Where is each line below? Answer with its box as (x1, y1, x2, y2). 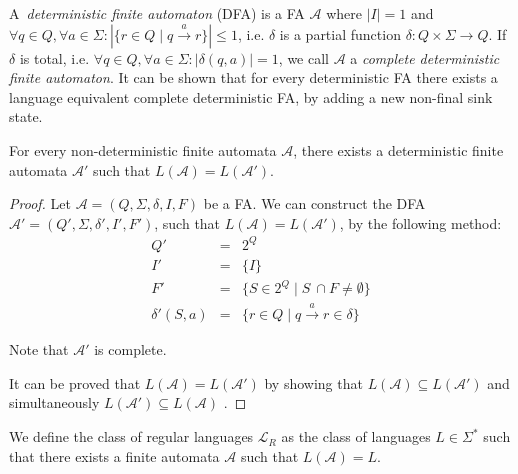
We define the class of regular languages (9, 426, 254, 447)
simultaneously (9, 392, 100, 413)
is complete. (94, 339, 167, 360)
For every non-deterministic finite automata (9, 139, 277, 160)
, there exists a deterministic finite (293, 139, 504, 160)
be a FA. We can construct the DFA (203, 193, 426, 214)
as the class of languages (281, 426, 431, 447)
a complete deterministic (350, 47, 500, 68)
